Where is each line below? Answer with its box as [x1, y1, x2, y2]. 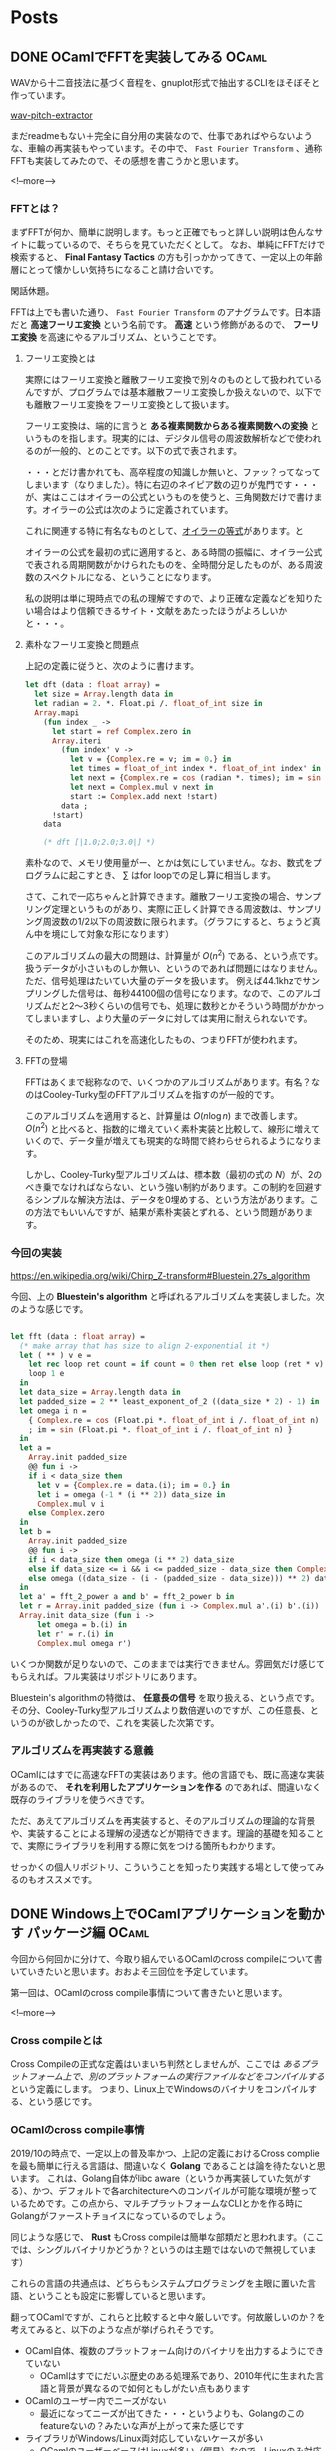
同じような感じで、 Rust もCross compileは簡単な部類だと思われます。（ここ [10, 2231, 325, 2243]
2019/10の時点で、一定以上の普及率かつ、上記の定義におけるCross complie [10, 2147, 320, 2160]
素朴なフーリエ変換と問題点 [24, 639, 140, 651]
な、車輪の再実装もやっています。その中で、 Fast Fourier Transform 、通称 [10, 142, 323, 154]
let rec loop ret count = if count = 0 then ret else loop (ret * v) [28, 1359, 325, 1370]
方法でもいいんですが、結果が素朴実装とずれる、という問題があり [33, 1206, 305, 1218]
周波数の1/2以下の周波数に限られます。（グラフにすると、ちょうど [42, 916, 313, 928]
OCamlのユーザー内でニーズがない [24, 2395, 167, 2407]
